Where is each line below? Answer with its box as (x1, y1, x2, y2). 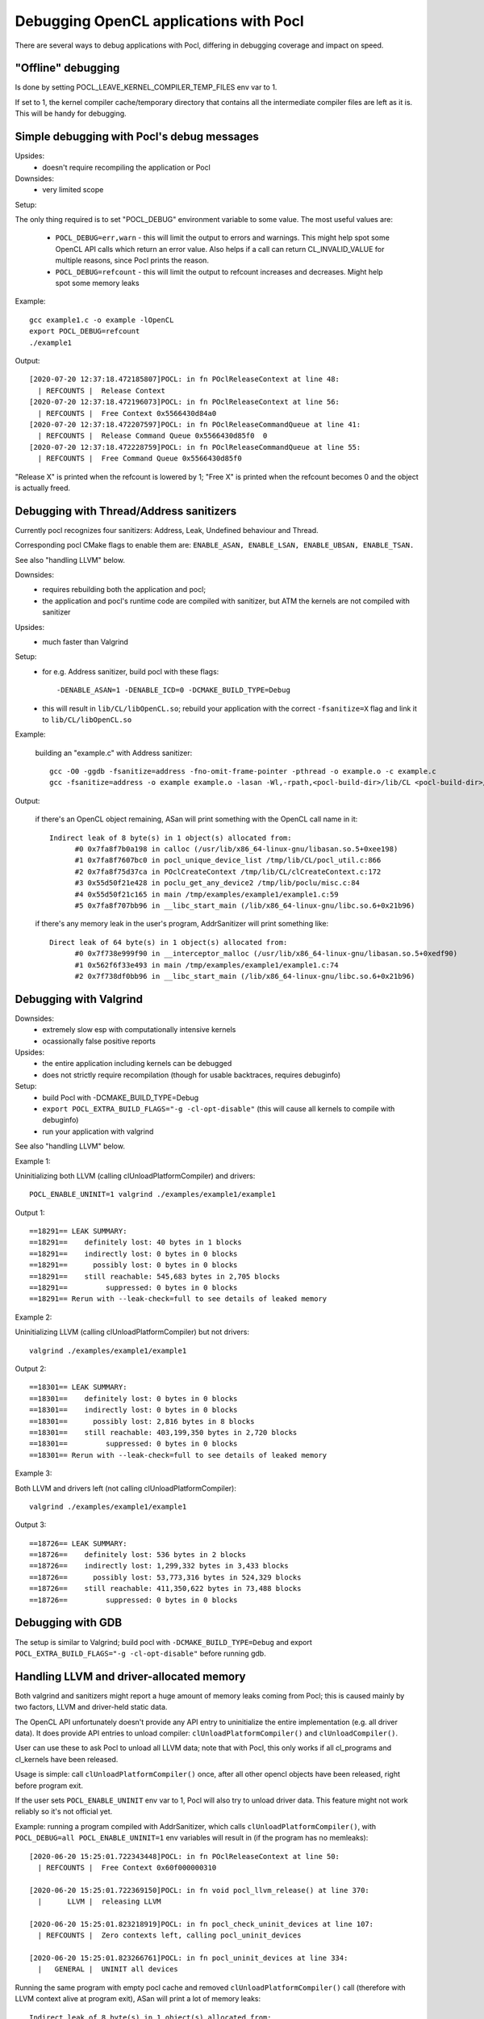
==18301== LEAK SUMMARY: (29, 1383, 127, 1392)
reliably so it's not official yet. (15, 1807, 113, 1816)
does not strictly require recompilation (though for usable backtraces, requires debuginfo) (42, 1070, 341, 1080)
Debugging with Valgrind (15, 992, 144, 1005)
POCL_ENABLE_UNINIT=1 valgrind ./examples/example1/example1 (29, 1190, 276, 1199)
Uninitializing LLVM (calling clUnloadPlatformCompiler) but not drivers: (15, 1327, 250, 1337)
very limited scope (42, 185, 104, 195)
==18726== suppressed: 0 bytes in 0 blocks (29, 1595, 238, 1605)
